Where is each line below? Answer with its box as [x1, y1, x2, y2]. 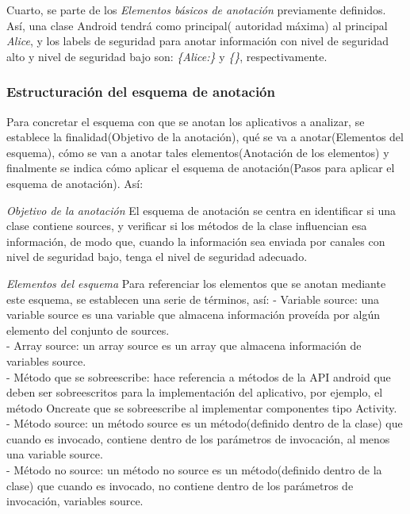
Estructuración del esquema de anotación [6, 82, 275, 102]
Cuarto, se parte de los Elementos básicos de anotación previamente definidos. [6, 2, 386, 17]
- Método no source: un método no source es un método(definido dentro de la [6, 462, 382, 478]
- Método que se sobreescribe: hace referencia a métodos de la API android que [6, 368, 391, 385]
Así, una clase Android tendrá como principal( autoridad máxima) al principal [6, 17, 388, 33]
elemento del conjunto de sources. [6, 321, 170, 338]
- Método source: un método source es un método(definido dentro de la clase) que [6, 415, 403, 432]
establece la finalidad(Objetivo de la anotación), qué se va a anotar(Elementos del [6, 128, 404, 145]
